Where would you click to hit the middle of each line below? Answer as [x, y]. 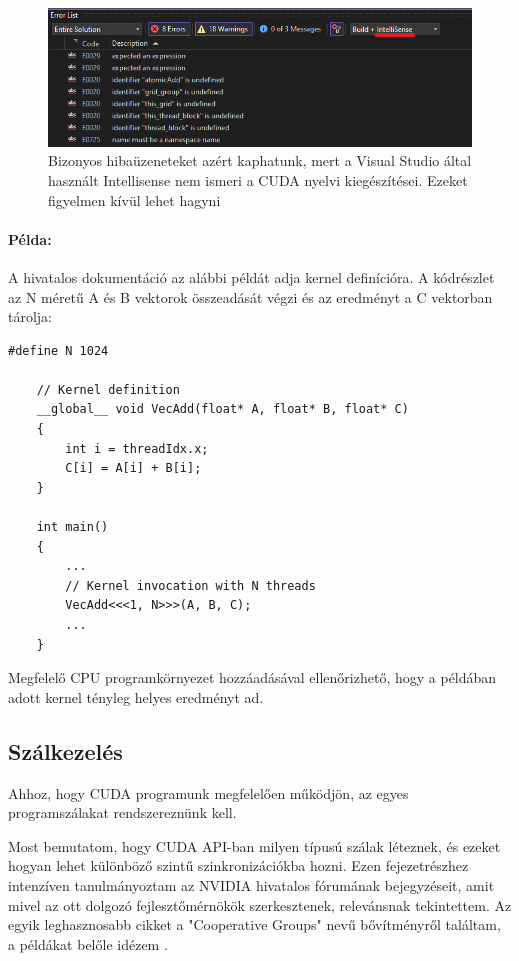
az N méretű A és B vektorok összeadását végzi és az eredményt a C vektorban [250, 296]
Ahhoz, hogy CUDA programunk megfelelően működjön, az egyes [208, 792]
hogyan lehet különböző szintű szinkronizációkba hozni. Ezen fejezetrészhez [238, 865]
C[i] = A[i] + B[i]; [133, 468]
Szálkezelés [65, 750]
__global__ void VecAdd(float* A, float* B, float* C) [222, 409]
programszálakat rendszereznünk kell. [122, 812]
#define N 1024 [58, 350]
